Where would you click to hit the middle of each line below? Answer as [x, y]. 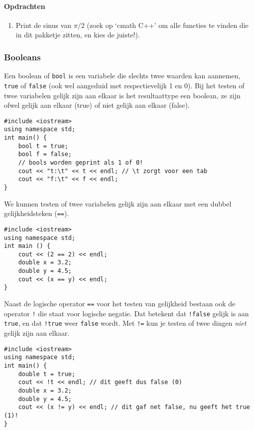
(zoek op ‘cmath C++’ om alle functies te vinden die [168, 25]
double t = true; [47, 374]
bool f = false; [45, 154]
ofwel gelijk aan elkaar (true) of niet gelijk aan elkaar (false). [97, 105]
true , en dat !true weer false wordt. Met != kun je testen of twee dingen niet [125, 323]
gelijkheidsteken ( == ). [37, 213]
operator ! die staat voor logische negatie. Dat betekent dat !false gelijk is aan [127, 313]
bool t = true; [43, 146]
